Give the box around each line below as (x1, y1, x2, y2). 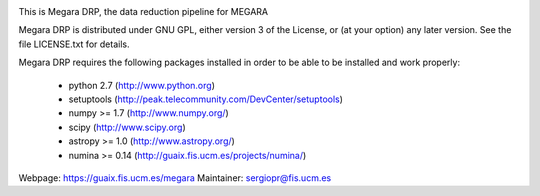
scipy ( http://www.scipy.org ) (68, 121, 186, 133)
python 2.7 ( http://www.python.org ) (68, 79, 215, 91)
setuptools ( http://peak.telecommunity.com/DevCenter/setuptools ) (68, 93, 344, 105)
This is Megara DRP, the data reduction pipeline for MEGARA (18, 6, 269, 17)
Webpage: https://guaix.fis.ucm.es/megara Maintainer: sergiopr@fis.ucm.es (18, 171, 332, 184)
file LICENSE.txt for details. (18, 38, 130, 50)
